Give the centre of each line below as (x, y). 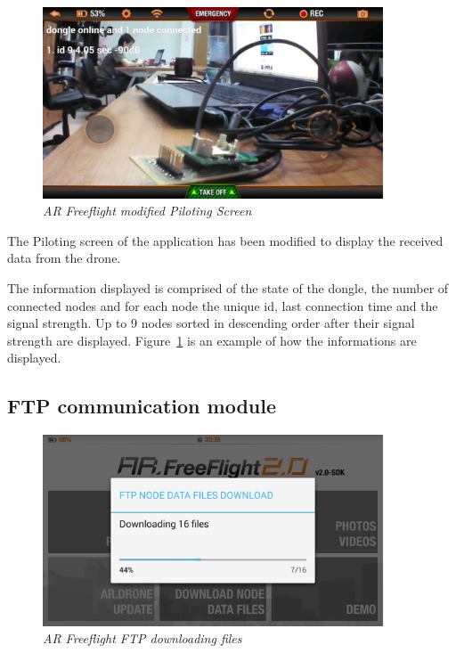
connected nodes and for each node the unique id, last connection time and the (223, 305)
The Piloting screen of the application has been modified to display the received (225, 240)
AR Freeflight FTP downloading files (142, 638)
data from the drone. (64, 258)
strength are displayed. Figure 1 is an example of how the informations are (212, 340)
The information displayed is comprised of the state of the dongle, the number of (228, 288)
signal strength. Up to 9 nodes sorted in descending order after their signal (211, 323)
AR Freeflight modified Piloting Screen (147, 211)
